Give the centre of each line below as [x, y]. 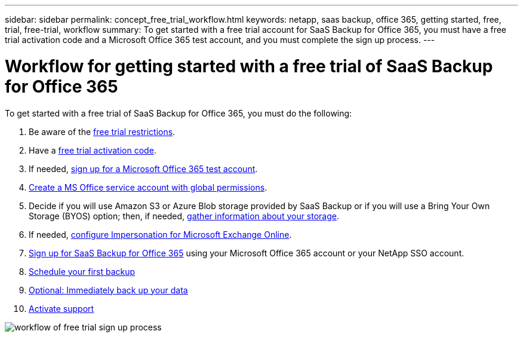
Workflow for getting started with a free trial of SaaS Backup [249, 66]
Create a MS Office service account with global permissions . [148, 187]
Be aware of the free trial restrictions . [102, 131]
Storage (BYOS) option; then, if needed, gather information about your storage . [184, 216]
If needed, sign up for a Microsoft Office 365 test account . [143, 168]
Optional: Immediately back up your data [108, 290]
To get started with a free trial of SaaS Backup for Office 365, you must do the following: [179, 113]
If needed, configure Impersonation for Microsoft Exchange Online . [160, 234]
